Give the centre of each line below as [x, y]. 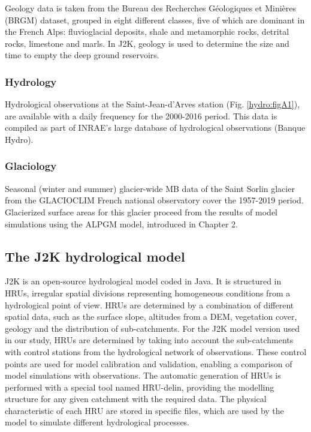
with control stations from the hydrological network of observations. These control [156, 351]
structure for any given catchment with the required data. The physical [136, 399]
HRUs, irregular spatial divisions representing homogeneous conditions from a [148, 292]
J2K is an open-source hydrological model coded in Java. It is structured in [143, 281]
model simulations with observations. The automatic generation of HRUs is [143, 375]
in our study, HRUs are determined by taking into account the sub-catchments [149, 340]
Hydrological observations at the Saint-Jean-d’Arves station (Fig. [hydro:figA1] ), [153, 104]
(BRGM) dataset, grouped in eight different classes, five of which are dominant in [155, 19]
